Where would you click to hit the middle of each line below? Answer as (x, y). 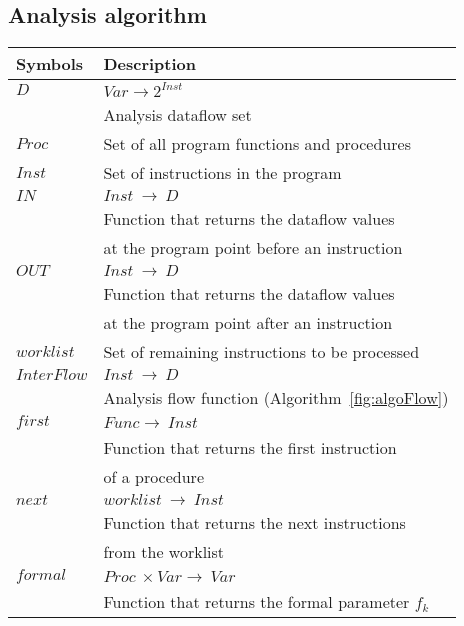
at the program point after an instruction (248, 323)
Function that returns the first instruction (250, 448)
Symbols (50, 64)
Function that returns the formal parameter (256, 602)
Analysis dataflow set (177, 115)
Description (150, 64)
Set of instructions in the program (222, 173)
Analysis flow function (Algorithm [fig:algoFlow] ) (276, 398)
